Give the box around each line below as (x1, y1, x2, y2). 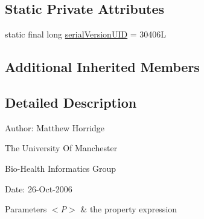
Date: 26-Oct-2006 (5, 182, 72, 195)
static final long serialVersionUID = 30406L (5, 28, 167, 41)
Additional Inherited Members (5, 57, 200, 76)
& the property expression (80, 203, 177, 215)
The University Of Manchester (5, 142, 118, 154)
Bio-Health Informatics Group (5, 162, 116, 174)
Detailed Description (5, 93, 137, 111)
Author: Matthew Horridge (5, 121, 105, 134)
